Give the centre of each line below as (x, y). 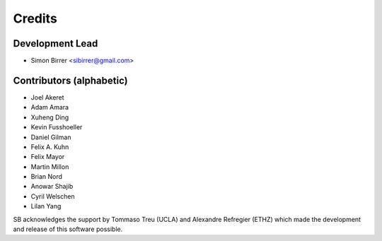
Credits (35, 18)
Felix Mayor (48, 157)
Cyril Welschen (53, 196)
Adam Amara (50, 107)
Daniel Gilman (51, 137)
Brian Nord (47, 177)
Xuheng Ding (50, 117)
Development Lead (56, 43)
